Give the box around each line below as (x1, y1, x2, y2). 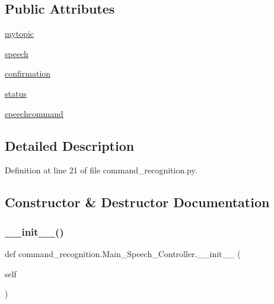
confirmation (5, 67, 51, 80)
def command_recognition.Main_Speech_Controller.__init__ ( (5, 247, 241, 259)
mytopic (5, 27, 34, 40)
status (5, 87, 27, 99)
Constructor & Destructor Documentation (5, 193, 270, 211)
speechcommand (5, 107, 63, 119)
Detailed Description (5, 136, 135, 154)
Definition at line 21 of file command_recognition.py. (5, 164, 197, 176)
